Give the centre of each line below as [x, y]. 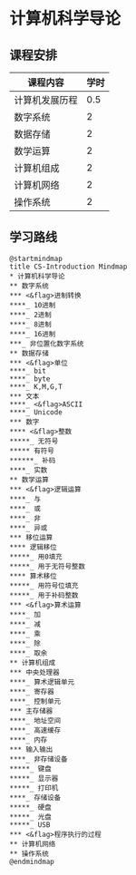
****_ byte [30, 379]
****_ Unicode [36, 412]
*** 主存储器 [31, 711]
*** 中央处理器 [35, 672]
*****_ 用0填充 [36, 557]
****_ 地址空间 [35, 720]
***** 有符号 [32, 451]
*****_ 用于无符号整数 [48, 566]
